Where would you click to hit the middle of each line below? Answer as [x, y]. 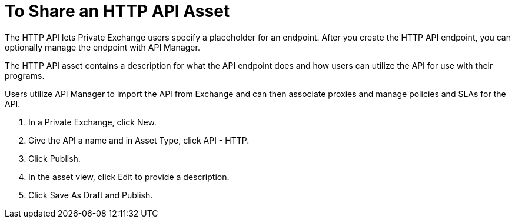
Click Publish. [54, 158]
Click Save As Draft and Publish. [91, 195]
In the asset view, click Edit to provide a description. [129, 177]
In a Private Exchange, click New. [92, 122]
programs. [25, 75]
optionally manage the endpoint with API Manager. [102, 47]
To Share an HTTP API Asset [117, 11]
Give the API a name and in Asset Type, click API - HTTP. [139, 140]
